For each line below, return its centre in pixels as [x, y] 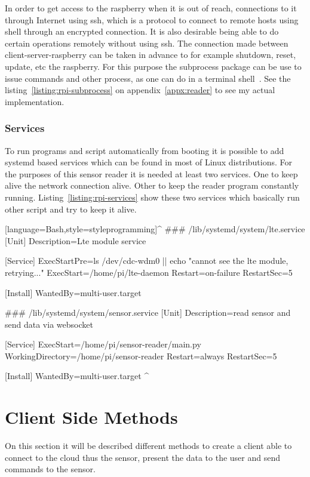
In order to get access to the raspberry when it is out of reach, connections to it [151, 8]
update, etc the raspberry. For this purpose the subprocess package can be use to [153, 66]
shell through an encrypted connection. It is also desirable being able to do [142, 31]
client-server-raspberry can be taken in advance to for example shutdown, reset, [151, 55]
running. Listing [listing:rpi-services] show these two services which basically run [152, 197]
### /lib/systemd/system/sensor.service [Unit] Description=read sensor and [148, 313]
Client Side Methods [91, 417]
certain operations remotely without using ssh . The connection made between [147, 43]
